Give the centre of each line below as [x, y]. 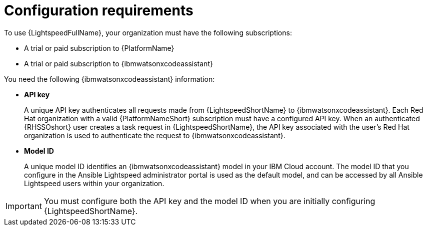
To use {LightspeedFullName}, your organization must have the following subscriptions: [148, 32]
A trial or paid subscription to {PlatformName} [99, 48]
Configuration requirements [99, 10]
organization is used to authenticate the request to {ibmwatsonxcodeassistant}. [155, 135]
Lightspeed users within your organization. [94, 183]
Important [24, 206]
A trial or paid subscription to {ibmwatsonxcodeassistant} [118, 63]
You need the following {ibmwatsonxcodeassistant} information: [109, 79]
